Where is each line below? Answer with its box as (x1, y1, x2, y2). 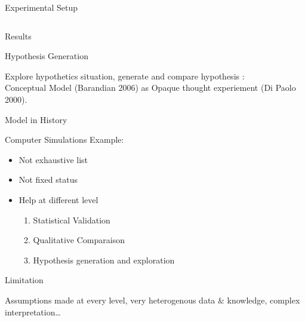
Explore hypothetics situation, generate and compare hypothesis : (5, 69, 245, 82)
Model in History (5, 113, 67, 125)
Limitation (5, 274, 44, 286)
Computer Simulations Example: (5, 133, 124, 146)
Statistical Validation (33, 213, 110, 226)
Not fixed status (19, 173, 78, 186)
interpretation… (5, 305, 61, 318)
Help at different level (19, 193, 98, 206)
